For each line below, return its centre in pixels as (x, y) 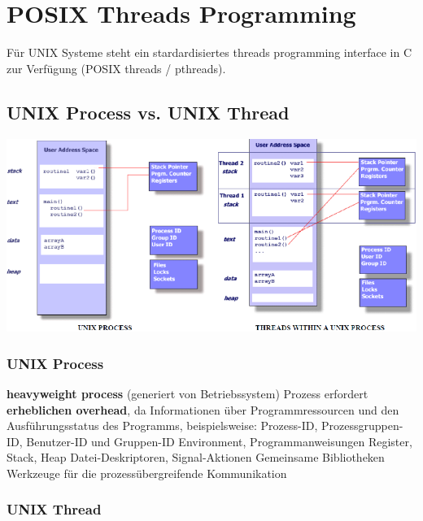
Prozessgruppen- (362, 425)
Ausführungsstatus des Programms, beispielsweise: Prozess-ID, (162, 425)
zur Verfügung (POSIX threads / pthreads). (116, 68)
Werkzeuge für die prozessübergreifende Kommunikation (147, 473)
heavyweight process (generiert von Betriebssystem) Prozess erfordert (188, 393)
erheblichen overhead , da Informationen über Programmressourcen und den (203, 409)
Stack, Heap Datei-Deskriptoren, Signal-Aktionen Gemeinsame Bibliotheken (196, 457)
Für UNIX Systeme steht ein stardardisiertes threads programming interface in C (209, 52)
